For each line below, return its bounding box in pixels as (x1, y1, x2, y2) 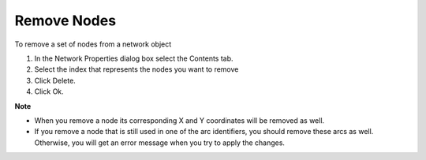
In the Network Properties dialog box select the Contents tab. (34, 54, 234, 63)
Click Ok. (34, 87, 65, 96)
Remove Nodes (14, 12, 117, 29)
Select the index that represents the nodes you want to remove (34, 65, 239, 74)
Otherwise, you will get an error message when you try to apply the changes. (34, 138, 286, 147)
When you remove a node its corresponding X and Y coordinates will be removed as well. (34, 115, 325, 125)
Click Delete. (34, 76, 77, 85)
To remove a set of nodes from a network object (14, 39, 172, 49)
